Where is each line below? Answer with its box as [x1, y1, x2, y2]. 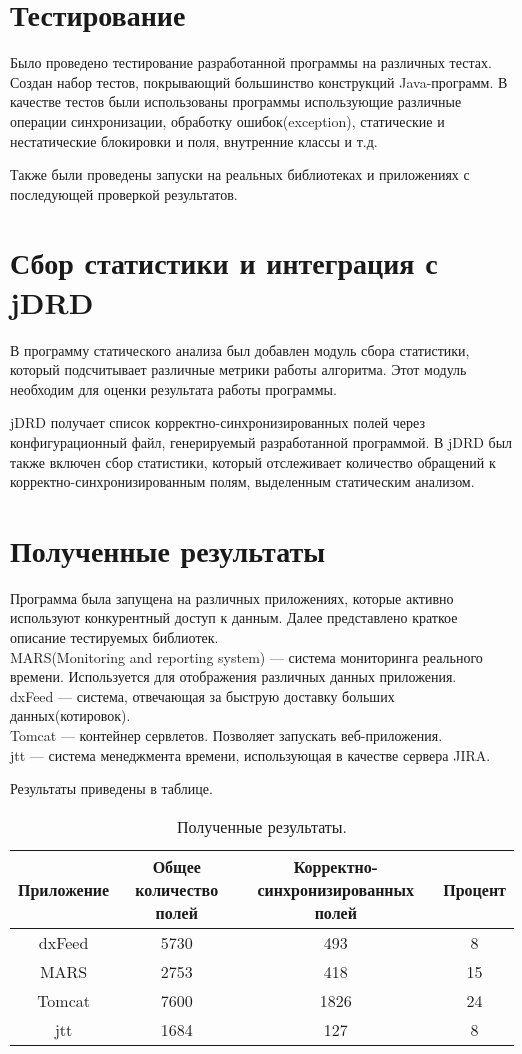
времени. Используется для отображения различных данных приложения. [10, 666, 457, 687]
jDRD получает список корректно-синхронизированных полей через [10, 412, 425, 433]
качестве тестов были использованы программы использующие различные [10, 91, 462, 112]
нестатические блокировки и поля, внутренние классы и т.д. [10, 130, 378, 151]
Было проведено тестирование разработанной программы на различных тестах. [10, 52, 492, 73]
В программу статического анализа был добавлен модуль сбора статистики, [10, 339, 470, 360]
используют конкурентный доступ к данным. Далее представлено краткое [10, 607, 458, 628]
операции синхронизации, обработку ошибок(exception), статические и [10, 110, 445, 131]
